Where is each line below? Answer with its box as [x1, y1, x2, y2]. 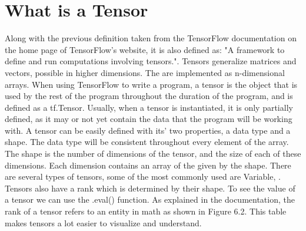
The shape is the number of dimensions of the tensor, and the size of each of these [5, 147, 301, 160]
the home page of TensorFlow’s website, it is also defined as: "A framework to [5, 43, 285, 55]
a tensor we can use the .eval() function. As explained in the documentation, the [5, 193, 295, 206]
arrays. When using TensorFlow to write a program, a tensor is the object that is [5, 78, 298, 90]
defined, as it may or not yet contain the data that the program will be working [5, 113, 292, 125]
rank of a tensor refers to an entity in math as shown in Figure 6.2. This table [5, 205, 287, 217]
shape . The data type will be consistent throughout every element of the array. [5, 136, 289, 148]
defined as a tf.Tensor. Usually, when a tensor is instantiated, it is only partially [5, 101, 293, 113]
